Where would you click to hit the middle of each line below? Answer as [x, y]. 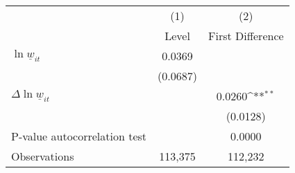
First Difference [246, 36]
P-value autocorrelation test [79, 136]
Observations [43, 156]
